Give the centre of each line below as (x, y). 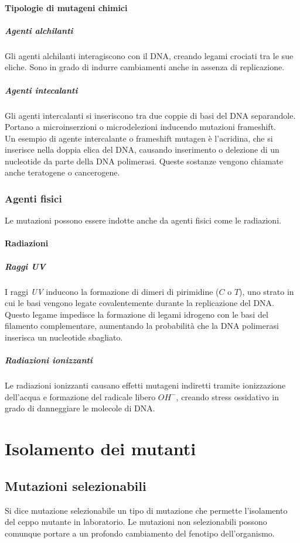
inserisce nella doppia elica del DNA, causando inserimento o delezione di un (142, 150)
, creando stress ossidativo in (228, 396)
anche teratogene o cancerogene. (62, 172)
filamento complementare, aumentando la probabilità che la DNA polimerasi (142, 326)
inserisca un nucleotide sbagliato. (64, 337)
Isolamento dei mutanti (100, 449)
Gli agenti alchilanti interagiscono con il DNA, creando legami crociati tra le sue (149, 55)
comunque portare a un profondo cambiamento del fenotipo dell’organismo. (140, 533)
